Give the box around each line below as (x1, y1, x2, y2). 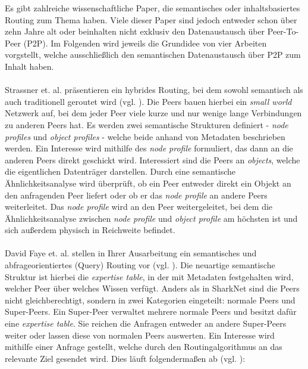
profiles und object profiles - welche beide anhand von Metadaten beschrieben (5, 130, 285, 142)
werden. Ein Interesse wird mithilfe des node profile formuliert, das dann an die (5, 142, 293, 154)
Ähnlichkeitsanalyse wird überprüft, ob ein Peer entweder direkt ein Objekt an (5, 176, 291, 189)
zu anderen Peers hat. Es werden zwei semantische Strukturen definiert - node (5, 118, 288, 131)
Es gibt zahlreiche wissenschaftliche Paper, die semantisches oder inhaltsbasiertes (5, 2, 300, 14)
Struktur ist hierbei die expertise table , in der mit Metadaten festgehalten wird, (5, 270, 294, 283)
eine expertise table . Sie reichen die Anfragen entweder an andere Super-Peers (5, 317, 287, 330)
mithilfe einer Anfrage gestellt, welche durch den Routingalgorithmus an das (5, 340, 282, 353)
